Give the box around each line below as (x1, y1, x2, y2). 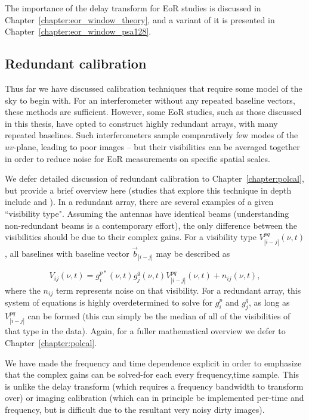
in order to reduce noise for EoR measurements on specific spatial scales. (5, 152, 270, 164)
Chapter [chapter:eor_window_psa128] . (5, 25, 152, 38)
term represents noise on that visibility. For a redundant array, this (55, 284, 301, 296)
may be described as (156, 247, 230, 259)
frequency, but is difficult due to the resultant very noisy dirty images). (5, 403, 265, 416)
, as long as (248, 296, 290, 309)
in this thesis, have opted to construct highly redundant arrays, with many (5, 117, 278, 129)
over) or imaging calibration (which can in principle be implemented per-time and (5, 391, 304, 404)
